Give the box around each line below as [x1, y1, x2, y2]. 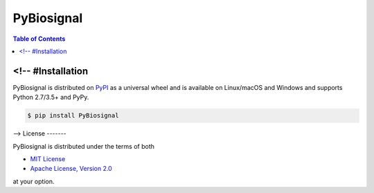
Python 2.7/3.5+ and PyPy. [12, 93, 89, 102]
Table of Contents [12, 35, 66, 43]
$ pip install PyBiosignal [27, 111, 119, 120]
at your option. [12, 177, 55, 185]
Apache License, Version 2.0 [30, 165, 112, 173]
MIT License [30, 154, 66, 163]
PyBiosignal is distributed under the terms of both [12, 142, 155, 150]
